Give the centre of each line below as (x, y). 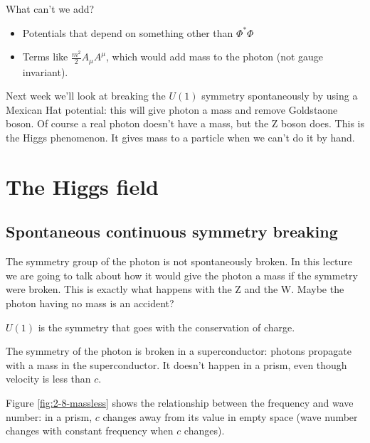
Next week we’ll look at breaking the (86, 96)
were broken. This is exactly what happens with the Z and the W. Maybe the (175, 289)
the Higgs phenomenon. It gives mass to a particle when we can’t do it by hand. (180, 138)
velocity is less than (48, 379)
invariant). (45, 71)
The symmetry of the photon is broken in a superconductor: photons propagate (179, 351)
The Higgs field (83, 186)
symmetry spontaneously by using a (280, 96)
